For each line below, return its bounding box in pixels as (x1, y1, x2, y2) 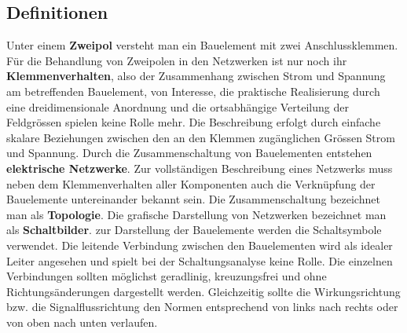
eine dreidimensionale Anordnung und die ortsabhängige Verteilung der (6, 98, 349, 115)
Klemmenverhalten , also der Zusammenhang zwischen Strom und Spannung (6, 68, 386, 84)
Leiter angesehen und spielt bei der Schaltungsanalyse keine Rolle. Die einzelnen (6, 252, 393, 269)
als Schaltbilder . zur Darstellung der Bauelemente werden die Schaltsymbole (6, 221, 382, 238)
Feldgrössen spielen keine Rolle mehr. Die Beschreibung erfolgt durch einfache (6, 114, 381, 130)
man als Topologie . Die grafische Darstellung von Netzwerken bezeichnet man (6, 206, 387, 222)
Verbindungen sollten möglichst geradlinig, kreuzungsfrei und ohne (6, 268, 327, 284)
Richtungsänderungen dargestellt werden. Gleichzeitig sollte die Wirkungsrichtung (6, 283, 401, 299)
